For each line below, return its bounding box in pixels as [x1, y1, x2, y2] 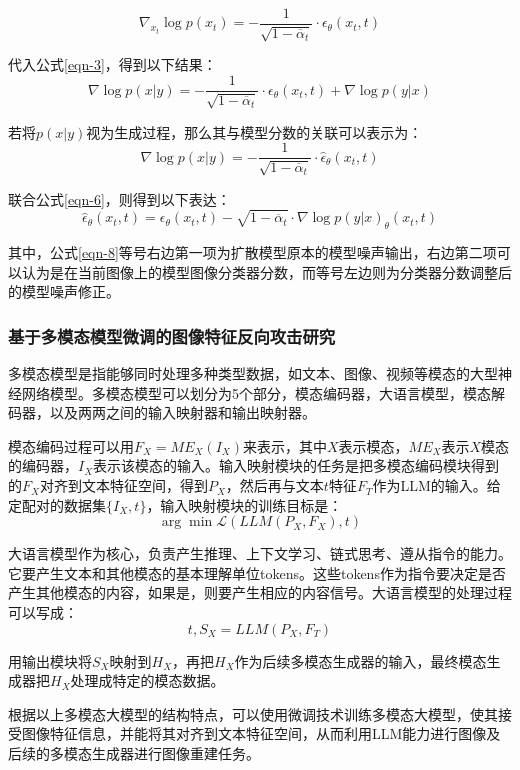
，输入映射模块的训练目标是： [146, 494, 343, 515]
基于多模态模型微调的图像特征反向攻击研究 [8, 323, 336, 348]
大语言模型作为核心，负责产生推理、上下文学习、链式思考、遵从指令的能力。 [8, 543, 512, 564]
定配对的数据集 [8, 494, 106, 515]
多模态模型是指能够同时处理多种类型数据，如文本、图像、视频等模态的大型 [8, 363, 498, 384]
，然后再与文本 [225, 475, 324, 496]
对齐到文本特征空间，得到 [39, 475, 208, 496]
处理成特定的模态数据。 [70, 670, 225, 691]
